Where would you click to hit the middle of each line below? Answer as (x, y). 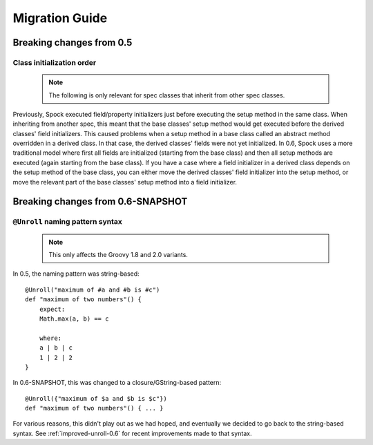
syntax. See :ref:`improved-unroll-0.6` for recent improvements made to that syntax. (132, 433)
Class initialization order (55, 62)
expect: (52, 309)
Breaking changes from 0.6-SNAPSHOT (100, 201)
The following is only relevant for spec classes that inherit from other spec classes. (167, 95)
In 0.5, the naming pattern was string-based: (76, 274)
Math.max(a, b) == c (74, 319)
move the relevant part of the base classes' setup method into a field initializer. (125, 182)
